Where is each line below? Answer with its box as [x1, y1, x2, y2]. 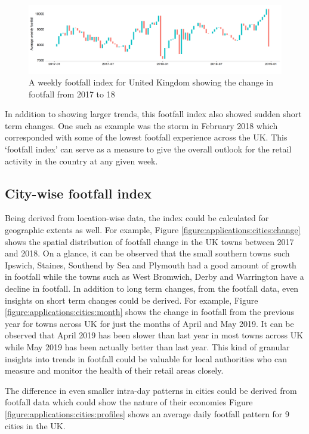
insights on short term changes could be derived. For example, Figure [5, 294, 258, 306]
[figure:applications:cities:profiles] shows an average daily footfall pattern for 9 [5, 407, 290, 420]
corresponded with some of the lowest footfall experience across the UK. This [5, 131, 288, 143]
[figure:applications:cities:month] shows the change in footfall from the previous [5, 305, 295, 318]
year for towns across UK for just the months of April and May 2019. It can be [5, 317, 294, 329]
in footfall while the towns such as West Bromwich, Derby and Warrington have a [5, 270, 304, 283]
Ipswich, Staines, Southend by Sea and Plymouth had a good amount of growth [5, 258, 296, 271]
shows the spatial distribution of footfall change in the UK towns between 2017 [5, 235, 294, 247]
